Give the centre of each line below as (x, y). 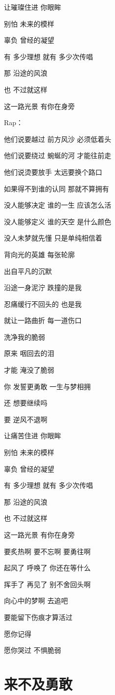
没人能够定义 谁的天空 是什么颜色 (58, 221)
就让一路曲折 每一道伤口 (43, 320)
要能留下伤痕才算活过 (38, 617)
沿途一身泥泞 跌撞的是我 (43, 287)
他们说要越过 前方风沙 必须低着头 (58, 139)
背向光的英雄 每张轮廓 (39, 254)
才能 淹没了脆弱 (29, 370)
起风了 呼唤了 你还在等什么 (47, 568)
